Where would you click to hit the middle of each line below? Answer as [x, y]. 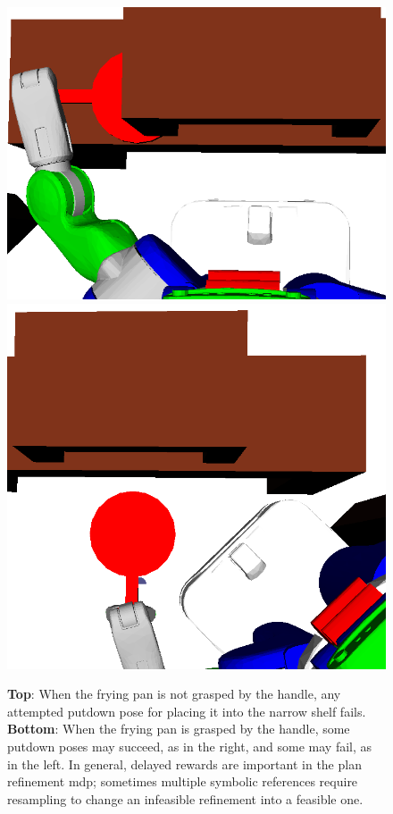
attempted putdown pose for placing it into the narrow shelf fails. [187, 711]
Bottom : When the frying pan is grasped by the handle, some [179, 729]
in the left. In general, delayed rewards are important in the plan [184, 764]
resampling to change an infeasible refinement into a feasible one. [185, 798]
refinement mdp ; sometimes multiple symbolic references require [183, 781]
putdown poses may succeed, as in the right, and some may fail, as [190, 746]
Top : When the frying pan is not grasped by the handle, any [174, 694]
